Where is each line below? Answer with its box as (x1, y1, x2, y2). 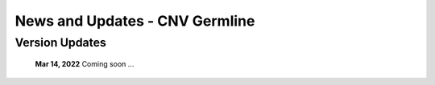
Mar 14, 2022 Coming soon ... (35, 59, 135, 69)
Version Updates (14, 35, 106, 50)
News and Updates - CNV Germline (14, 12, 255, 30)
